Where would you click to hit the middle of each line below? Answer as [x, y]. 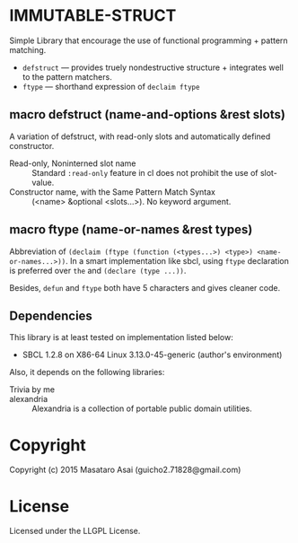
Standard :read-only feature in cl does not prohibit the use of [145, 172]
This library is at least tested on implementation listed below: [121, 337]
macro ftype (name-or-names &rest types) [131, 230]
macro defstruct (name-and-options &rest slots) [147, 114]
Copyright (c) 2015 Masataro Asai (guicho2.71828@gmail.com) [125, 470]
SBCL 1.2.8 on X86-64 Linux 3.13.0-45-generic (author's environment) [152, 355]
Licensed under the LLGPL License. [75, 531]
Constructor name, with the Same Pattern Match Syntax [112, 192]
